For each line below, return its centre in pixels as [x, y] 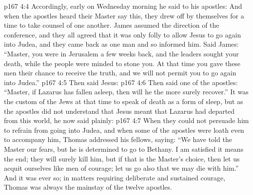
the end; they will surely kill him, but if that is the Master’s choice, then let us [122, 158]
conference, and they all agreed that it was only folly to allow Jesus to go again [123, 34]
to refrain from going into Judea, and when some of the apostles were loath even [124, 130]
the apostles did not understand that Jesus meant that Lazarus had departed [119, 111]
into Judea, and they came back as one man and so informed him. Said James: [121, 44]
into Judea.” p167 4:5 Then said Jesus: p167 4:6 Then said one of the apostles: [121, 82]
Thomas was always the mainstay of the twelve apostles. [88, 187]
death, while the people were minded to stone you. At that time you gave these [122, 63]
